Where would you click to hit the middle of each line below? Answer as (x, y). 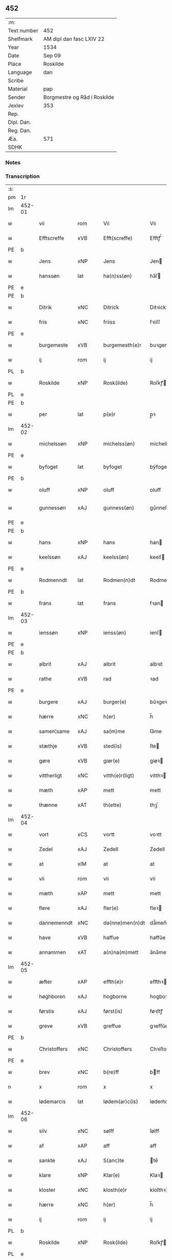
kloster (47, 1190)
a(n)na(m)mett (121, 953)
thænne (48, 805)
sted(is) (112, 746)
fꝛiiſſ (155, 322)
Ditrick (111, 307)
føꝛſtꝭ (156, 1011)
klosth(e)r (115, 1190)
